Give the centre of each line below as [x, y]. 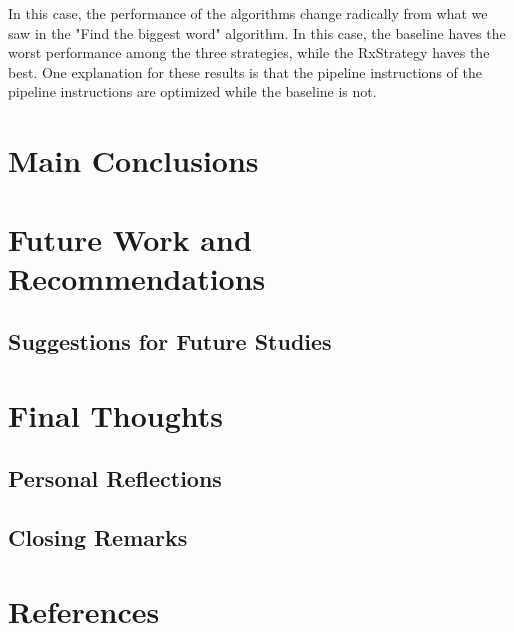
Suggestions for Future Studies [170, 341]
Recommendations [137, 277]
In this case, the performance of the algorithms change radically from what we [248, 13]
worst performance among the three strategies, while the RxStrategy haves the [249, 52]
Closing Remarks [98, 537]
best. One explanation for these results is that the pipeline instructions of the [245, 71]
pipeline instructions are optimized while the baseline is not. [192, 91]
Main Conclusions [133, 160]
